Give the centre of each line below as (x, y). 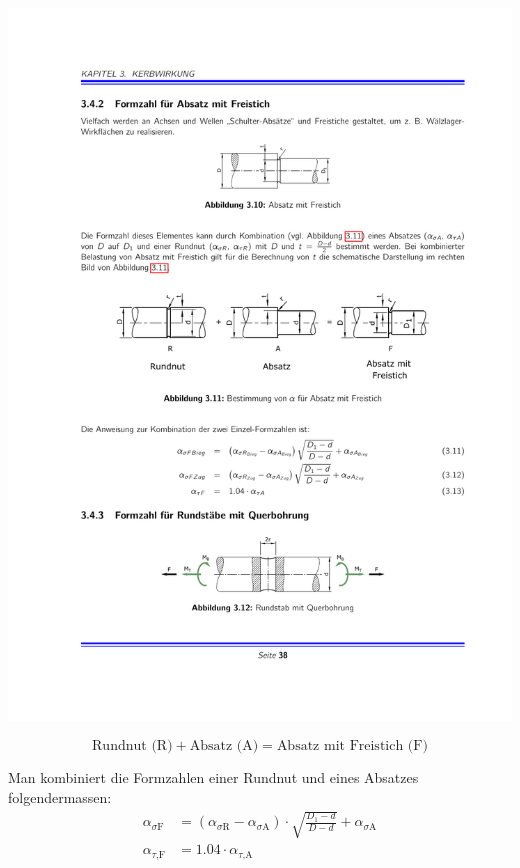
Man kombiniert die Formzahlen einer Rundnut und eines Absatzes (213, 777)
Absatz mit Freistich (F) (352, 746)
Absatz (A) (224, 746)
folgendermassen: (60, 797)
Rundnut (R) (132, 746)
